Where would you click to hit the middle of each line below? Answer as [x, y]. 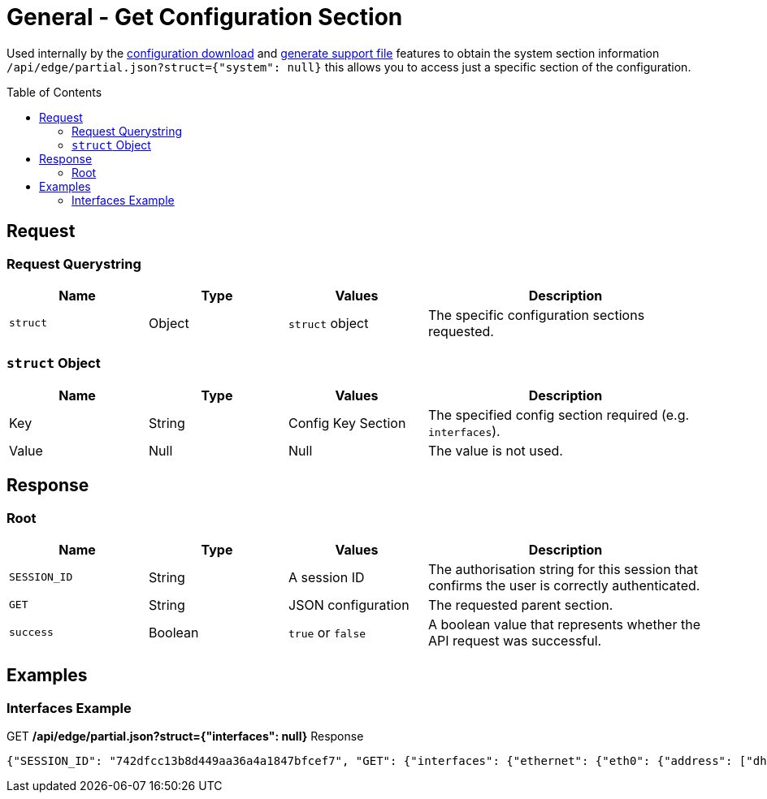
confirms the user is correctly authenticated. [564, 585]
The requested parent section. [521, 605]
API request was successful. [515, 640]
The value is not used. [496, 450]
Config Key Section [347, 423]
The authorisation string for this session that [563, 569]
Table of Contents [54, 92]
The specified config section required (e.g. [559, 415]
